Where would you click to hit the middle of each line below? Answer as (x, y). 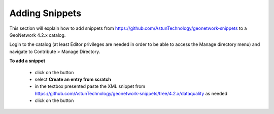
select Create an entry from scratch (73, 79)
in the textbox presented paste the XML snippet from (90, 86)
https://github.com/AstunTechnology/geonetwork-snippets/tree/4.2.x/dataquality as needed (131, 93)
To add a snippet (27, 61)
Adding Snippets (45, 13)
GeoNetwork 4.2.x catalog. (38, 35)
